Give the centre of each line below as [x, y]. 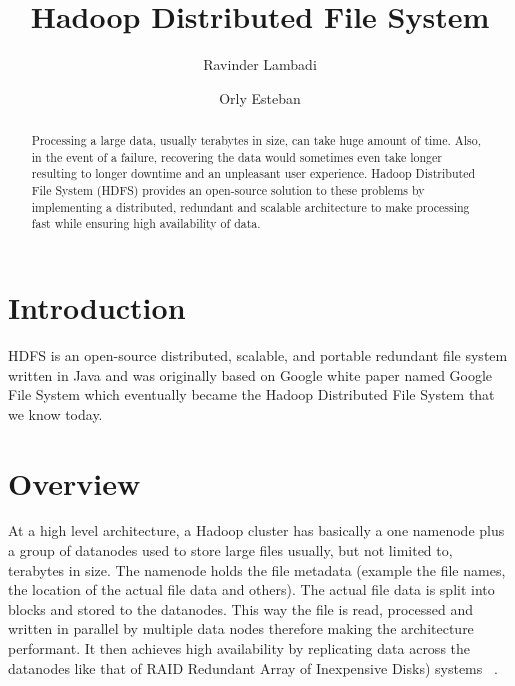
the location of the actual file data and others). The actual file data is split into [251, 589]
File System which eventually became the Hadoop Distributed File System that [251, 394]
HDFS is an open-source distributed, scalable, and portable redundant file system [258, 354]
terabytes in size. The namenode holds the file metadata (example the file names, [257, 569]
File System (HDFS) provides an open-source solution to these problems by [228, 190]
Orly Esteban [260, 97]
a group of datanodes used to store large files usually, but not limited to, [230, 550]
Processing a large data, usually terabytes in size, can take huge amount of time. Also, [256, 140]
